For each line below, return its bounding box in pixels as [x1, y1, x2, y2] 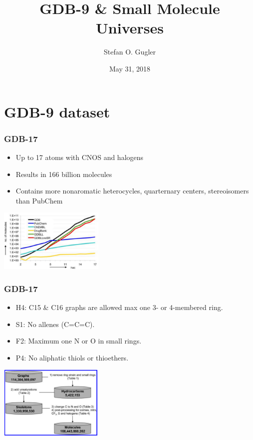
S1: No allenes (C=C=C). [15, 318, 95, 329]
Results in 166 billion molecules [15, 168, 112, 179]
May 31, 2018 [109, 63, 151, 73]
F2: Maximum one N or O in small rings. [15, 335, 142, 346]
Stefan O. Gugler [104, 46, 156, 57]
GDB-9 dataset [4, 101, 110, 121]
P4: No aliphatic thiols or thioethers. [15, 352, 129, 362]
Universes [96, 17, 164, 38]
